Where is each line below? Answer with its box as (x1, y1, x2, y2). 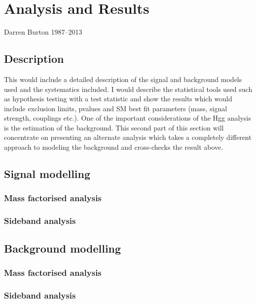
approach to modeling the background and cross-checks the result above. (4, 142, 223, 152)
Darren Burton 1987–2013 (4, 27, 82, 37)
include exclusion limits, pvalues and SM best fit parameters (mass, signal (4, 103, 227, 113)
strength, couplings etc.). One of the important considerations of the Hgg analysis (4, 113, 251, 123)
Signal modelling (4, 166, 91, 181)
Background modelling (4, 240, 121, 256)
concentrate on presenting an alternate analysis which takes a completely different (4, 132, 252, 142)
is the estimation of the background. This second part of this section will (4, 122, 224, 132)
